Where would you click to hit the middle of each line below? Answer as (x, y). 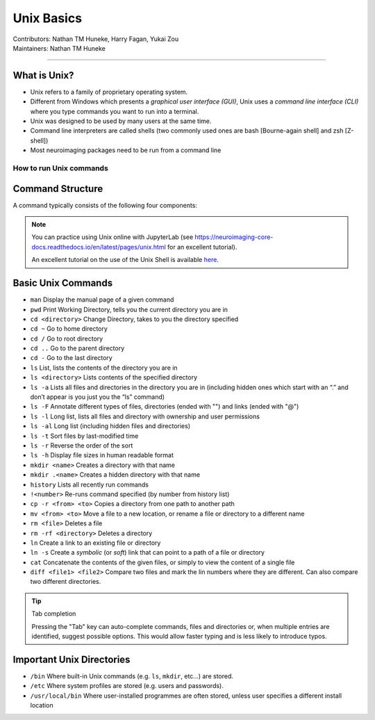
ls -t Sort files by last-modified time (84, 436)
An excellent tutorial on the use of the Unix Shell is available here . (125, 260)
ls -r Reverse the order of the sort (82, 445)
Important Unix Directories (72, 659)
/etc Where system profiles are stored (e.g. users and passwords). (127, 686)
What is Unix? (43, 75)
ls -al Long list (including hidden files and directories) (110, 426)
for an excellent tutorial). (202, 247)
